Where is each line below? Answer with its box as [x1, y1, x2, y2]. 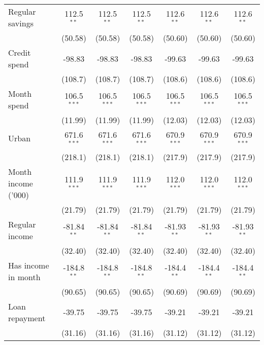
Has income [8, 259, 49, 271]
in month [8, 271, 41, 283]
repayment [8, 312, 46, 324]
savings [8, 17, 34, 29]
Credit [8, 47, 31, 58]
